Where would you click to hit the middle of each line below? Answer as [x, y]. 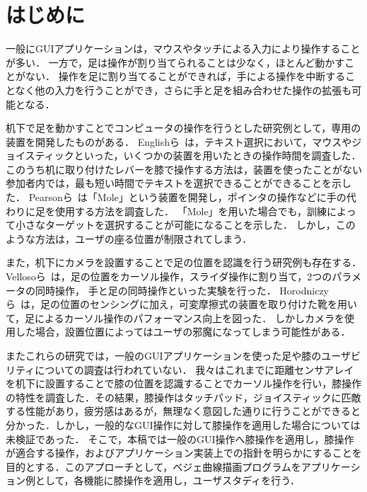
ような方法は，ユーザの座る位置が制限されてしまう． [129, 238]
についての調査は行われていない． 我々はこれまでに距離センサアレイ [194, 369]
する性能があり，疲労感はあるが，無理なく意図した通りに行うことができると [183, 411]
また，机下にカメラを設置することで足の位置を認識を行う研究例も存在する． [184, 262]
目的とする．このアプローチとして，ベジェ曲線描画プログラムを [153, 466]
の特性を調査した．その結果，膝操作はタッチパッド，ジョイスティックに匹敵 [183, 397]
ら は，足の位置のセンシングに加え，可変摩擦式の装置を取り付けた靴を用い [181, 304]
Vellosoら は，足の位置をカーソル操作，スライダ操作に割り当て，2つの [169, 276]
